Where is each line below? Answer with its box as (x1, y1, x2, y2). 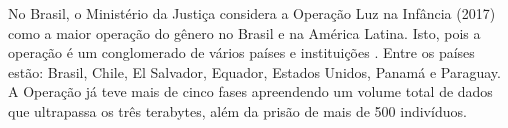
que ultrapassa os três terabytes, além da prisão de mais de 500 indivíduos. (8, 100, 467, 121)
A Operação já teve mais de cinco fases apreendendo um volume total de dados (8, 81, 493, 102)
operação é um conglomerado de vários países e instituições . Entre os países (8, 42, 475, 63)
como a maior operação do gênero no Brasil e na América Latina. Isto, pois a (8, 22, 481, 43)
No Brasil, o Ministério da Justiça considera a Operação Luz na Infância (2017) (8, 3, 496, 23)
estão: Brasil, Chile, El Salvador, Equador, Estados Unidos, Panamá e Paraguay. (8, 61, 501, 82)
